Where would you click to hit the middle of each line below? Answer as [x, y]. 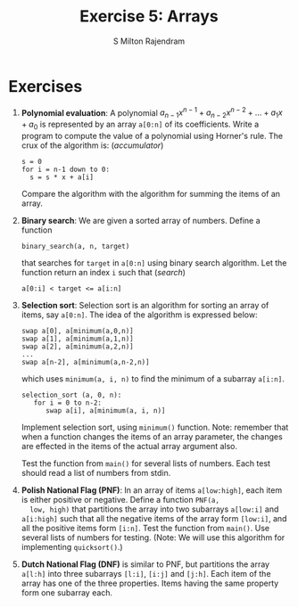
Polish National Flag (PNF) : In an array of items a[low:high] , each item [152, 490]
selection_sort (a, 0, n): [71, 395]
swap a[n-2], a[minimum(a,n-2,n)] [85, 362]
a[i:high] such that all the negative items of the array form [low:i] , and [154, 518]
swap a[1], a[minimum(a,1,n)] [78, 339]
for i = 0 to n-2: [67, 403]
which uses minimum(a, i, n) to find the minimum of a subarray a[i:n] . [153, 378]
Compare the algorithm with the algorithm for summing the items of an [151, 193]
